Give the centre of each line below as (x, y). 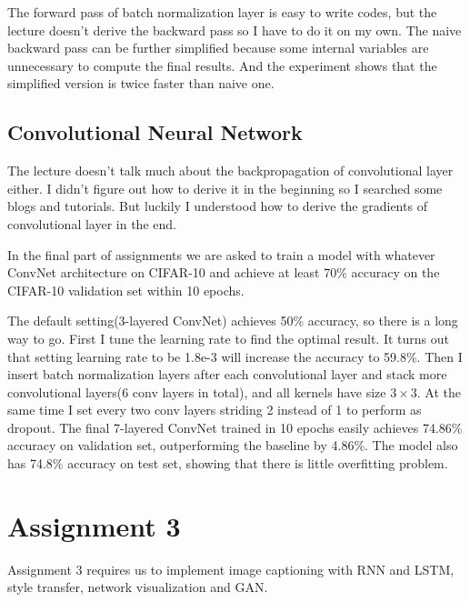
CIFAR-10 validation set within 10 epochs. (126, 290)
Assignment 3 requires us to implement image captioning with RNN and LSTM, (231, 569)
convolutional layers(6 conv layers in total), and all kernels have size (197, 391)
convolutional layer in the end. (92, 223)
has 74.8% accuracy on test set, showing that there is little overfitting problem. (228, 463)
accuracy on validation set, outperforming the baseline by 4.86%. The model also (233, 445)
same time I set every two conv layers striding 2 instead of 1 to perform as (215, 410)
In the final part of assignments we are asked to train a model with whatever (221, 254)
